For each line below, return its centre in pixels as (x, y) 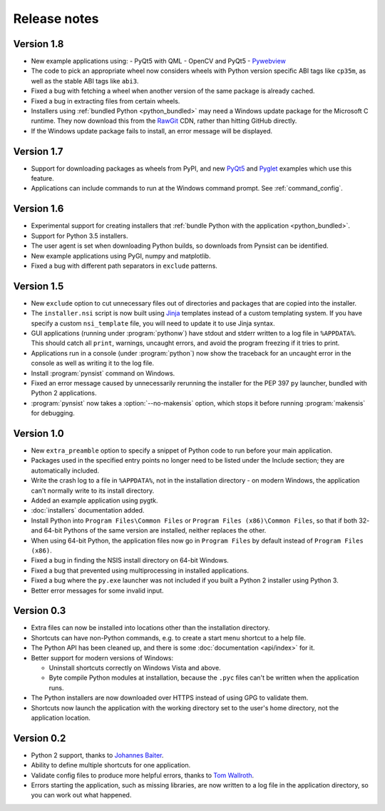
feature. (43, 178)
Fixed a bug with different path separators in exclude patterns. (124, 266)
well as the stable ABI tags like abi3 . (85, 81)
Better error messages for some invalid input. (97, 590)
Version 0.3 (40, 611)
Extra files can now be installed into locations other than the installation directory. (150, 628)
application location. (61, 717)
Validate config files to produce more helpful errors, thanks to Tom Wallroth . (143, 775)
